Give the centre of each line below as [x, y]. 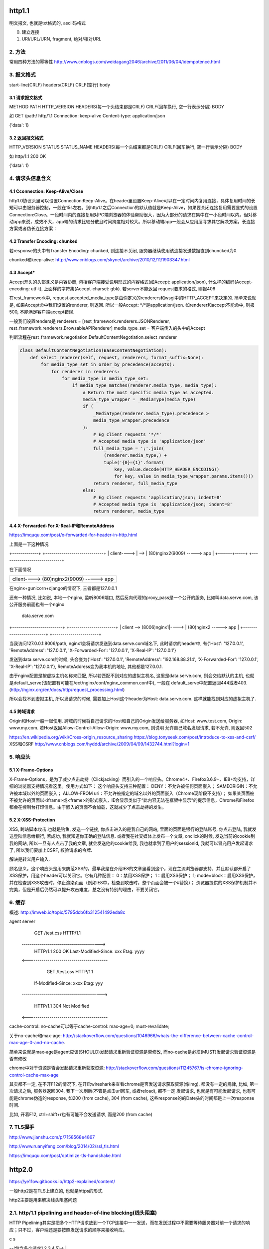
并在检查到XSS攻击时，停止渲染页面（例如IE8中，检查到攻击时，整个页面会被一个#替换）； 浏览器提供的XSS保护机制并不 [133, 882]
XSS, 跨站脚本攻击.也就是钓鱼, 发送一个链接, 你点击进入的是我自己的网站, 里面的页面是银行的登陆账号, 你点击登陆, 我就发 [133, 829]
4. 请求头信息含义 [30, 178]
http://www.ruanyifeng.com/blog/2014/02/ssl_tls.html [64, 1146]
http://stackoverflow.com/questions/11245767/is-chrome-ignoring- [175, 1068]
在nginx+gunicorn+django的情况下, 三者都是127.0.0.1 [63, 588]
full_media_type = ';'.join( [129, 448]
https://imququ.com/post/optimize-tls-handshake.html [65, 1155]
